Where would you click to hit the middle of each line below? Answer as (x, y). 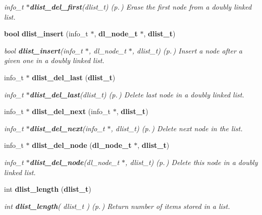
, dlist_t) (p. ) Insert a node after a (187, 50)
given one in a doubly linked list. (54, 60)
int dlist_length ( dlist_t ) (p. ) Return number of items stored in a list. (117, 206)
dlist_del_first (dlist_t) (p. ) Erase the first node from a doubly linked (141, 7)
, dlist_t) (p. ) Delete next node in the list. (177, 128)
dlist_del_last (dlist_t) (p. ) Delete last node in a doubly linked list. (137, 94)
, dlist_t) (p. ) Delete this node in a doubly (192, 162)
